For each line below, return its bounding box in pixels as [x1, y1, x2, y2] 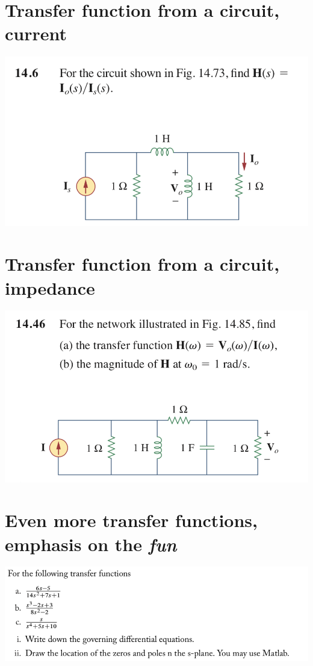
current [5, 21, 67, 46]
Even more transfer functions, [5, 508, 258, 532]
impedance [5, 275, 95, 300]
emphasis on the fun [5, 531, 177, 557]
